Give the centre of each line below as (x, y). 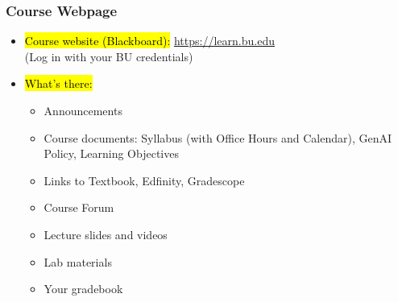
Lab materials (78, 261)
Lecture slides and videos (106, 234)
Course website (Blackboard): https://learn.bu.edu (149, 41)
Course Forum (79, 207)
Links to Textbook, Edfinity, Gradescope (144, 180)
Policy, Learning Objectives (111, 153)
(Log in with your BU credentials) (109, 56)
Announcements (83, 110)
